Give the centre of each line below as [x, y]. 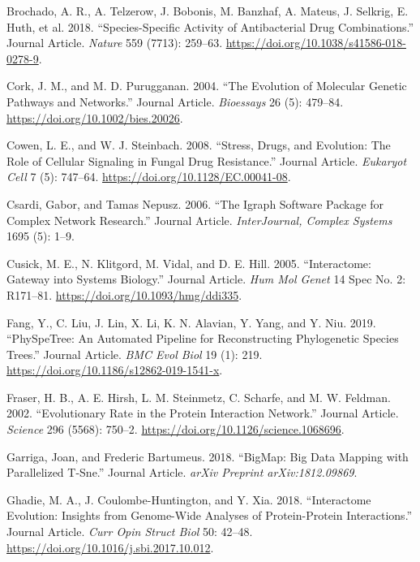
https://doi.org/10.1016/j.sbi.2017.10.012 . [110, 547]
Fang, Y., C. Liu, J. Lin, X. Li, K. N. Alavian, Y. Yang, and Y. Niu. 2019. [191, 322]
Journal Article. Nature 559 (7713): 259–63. [115, 43]
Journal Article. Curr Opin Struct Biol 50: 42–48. [130, 532]
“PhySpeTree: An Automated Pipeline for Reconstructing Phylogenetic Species [203, 338]
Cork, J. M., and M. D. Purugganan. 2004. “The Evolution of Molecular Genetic [207, 86]
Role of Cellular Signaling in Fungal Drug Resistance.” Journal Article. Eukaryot [207, 160]
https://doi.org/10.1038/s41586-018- [316, 43]
